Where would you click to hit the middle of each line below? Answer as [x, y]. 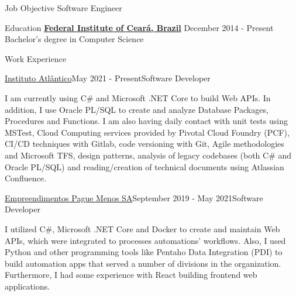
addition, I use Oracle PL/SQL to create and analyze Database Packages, [137, 109]
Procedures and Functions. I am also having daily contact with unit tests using [146, 121]
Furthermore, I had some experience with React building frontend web [131, 275]
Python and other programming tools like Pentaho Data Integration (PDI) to [144, 252]
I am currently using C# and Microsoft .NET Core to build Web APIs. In [138, 97]
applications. [27, 286]
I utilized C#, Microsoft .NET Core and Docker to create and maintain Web [142, 228]
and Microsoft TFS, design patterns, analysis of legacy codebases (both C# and [148, 155]
